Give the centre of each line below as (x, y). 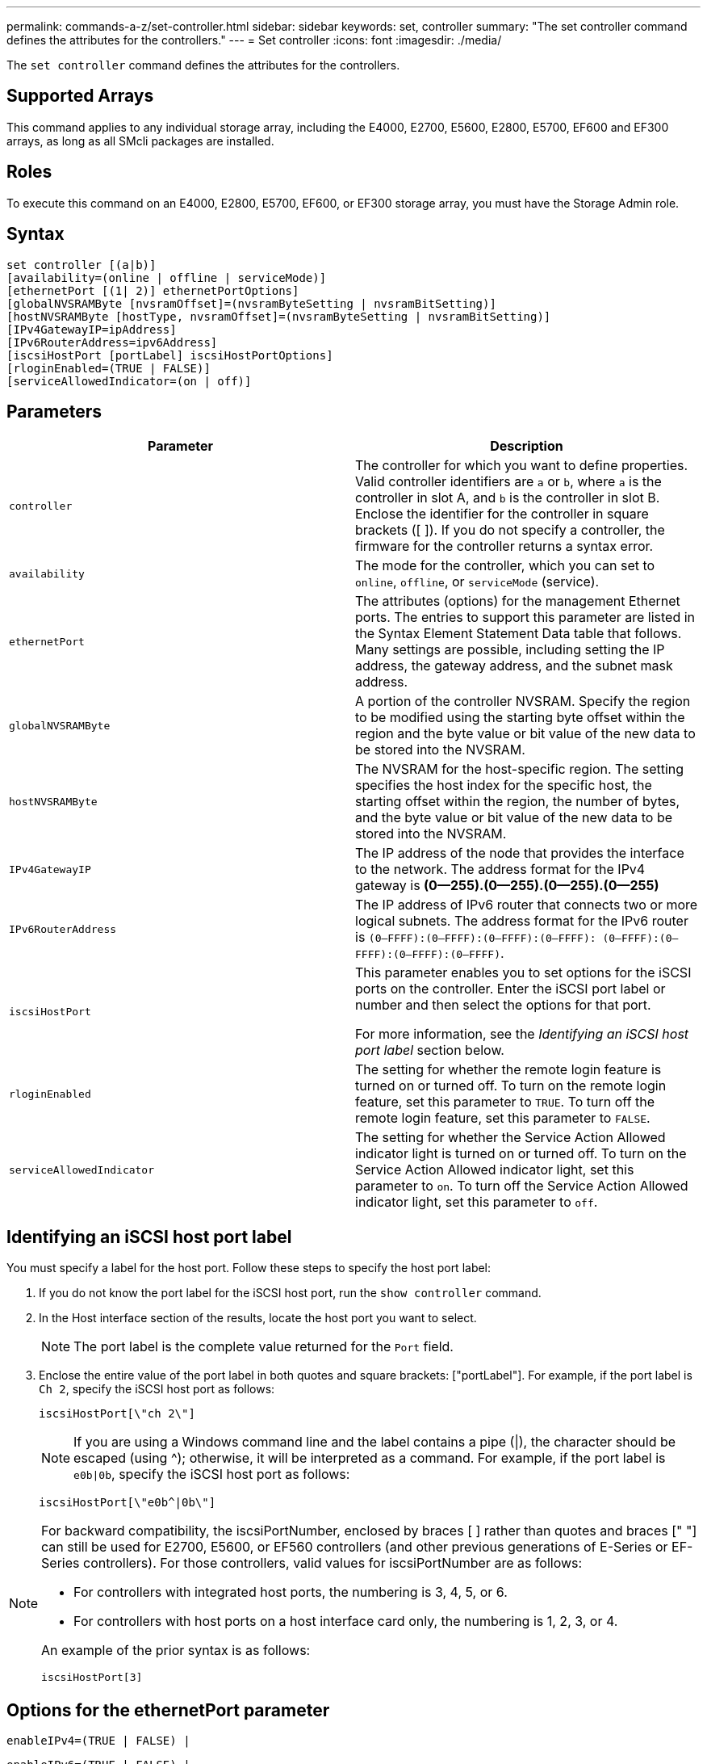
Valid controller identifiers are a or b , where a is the (508, 482)
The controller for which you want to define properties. (522, 466)
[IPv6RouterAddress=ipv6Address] (112, 342)
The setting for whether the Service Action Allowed (510, 1138)
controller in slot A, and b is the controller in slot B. (508, 498)
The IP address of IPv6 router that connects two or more (527, 905)
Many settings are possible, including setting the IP (510, 650)
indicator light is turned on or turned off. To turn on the (521, 1154)
